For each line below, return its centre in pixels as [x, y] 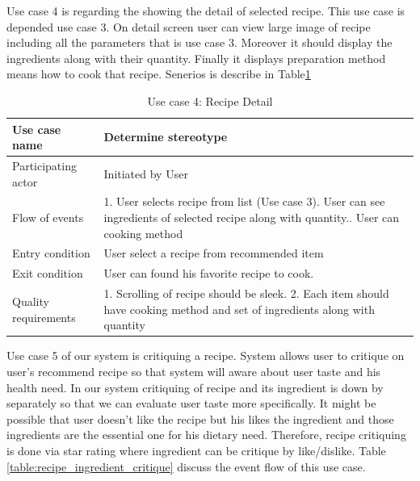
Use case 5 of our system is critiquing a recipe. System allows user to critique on [206, 356]
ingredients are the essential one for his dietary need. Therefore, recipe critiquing [206, 435]
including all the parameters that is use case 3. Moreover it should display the [199, 42]
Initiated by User [146, 173]
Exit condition [48, 273]
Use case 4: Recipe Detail [210, 100]
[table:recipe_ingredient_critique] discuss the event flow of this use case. [186, 466]
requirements [44, 317]
